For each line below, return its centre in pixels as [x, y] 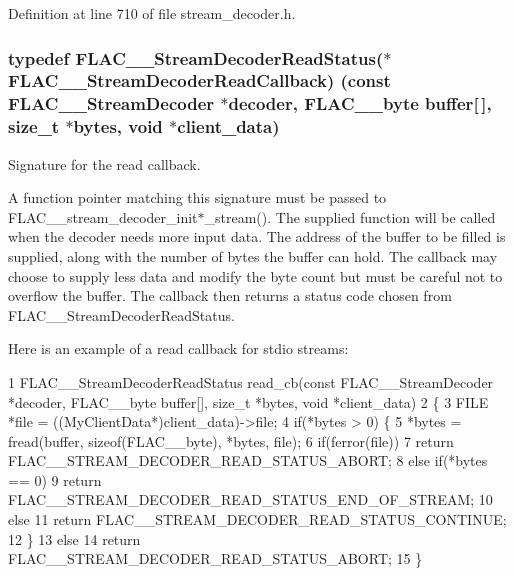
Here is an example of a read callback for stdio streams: [178, 348]
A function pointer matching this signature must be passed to [197, 197]
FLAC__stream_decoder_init [103, 216]
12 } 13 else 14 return [74, 538]
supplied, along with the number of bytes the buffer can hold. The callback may [253, 255]
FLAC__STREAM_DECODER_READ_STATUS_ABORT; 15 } [215, 558]
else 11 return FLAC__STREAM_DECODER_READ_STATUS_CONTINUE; [257, 519]
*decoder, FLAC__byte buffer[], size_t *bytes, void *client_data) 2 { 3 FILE [248, 401]
